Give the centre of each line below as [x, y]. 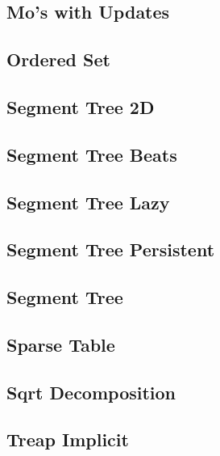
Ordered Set [58, 59]
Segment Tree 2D [81, 106]
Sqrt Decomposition [91, 392]
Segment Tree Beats [92, 154]
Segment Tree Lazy [88, 202]
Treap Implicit [68, 439]
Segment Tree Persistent [111, 249]
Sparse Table [61, 344]
